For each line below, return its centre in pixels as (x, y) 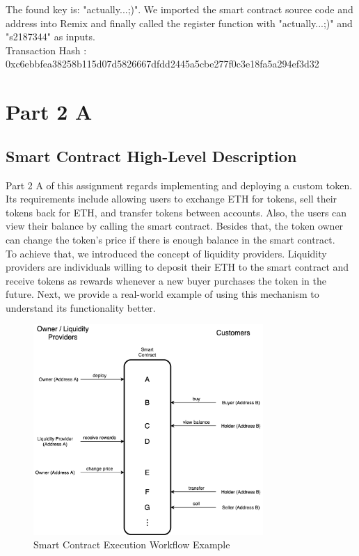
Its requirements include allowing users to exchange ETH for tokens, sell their (171, 199)
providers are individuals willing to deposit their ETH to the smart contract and (177, 267)
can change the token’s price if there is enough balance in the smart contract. (170, 239)
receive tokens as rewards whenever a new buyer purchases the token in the (166, 280)
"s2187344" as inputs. (50, 37)
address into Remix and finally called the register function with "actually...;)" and (179, 23)
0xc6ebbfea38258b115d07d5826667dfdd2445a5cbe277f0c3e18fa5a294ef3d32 (162, 64)
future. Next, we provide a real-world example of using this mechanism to (162, 294)
